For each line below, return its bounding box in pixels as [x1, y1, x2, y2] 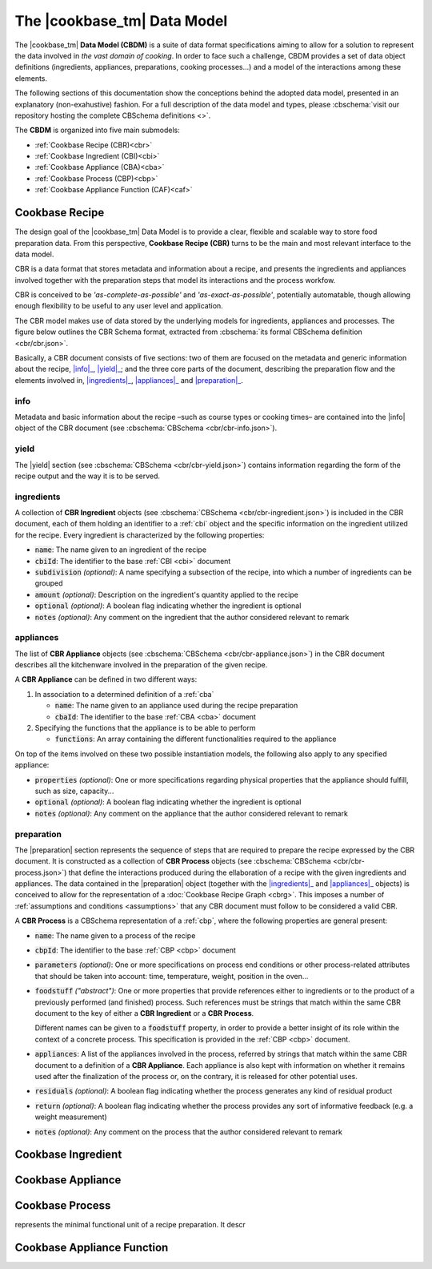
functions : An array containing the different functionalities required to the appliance [54, 734, 337, 744]
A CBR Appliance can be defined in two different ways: [14, 675, 198, 684]
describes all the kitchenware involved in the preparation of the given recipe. [14, 660, 268, 670]
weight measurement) [34, 1112, 107, 1122]
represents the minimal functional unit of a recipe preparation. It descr [14, 1220, 246, 1230]
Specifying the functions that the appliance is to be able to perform [34, 723, 256, 733]
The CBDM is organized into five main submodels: [14, 125, 180, 135]
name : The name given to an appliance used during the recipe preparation [54, 701, 298, 711]
